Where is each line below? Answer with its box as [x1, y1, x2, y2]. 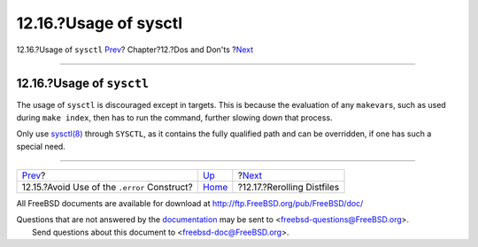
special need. [16, 141, 66, 151]
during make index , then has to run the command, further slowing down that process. [16, 112, 333, 123]
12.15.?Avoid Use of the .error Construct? [21, 181, 194, 194]
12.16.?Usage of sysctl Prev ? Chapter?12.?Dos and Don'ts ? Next [16, 44, 254, 55]
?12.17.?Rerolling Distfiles [237, 181, 340, 194]
